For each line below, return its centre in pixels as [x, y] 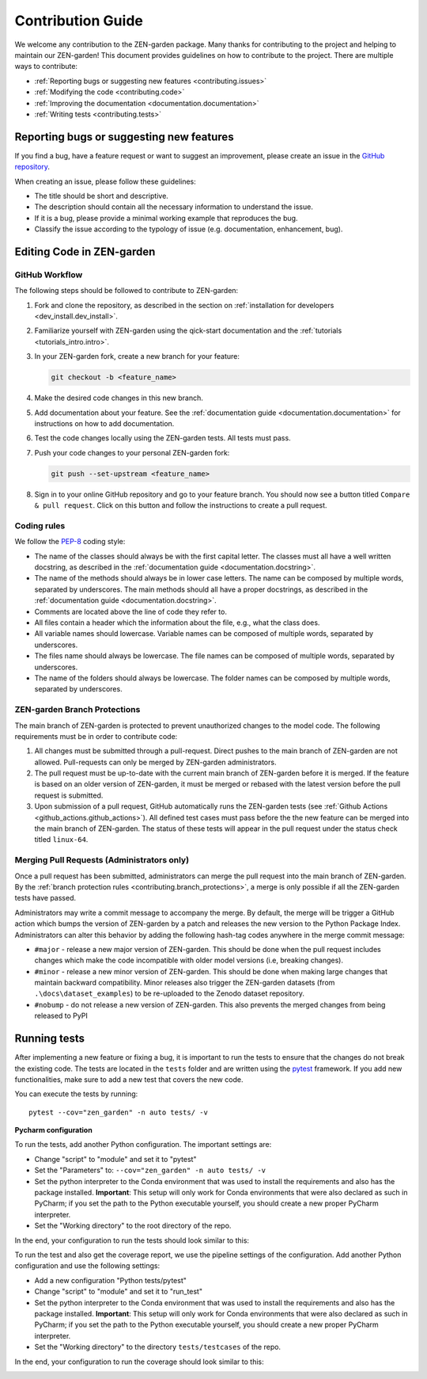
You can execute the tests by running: [76, 1094]
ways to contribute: [46, 67]
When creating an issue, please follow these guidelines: [106, 181]
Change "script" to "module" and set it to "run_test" [119, 1292]
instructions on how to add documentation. [104, 423]
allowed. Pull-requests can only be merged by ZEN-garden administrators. [155, 762]
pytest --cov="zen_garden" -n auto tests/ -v [119, 1112]
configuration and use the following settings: [87, 1266]
